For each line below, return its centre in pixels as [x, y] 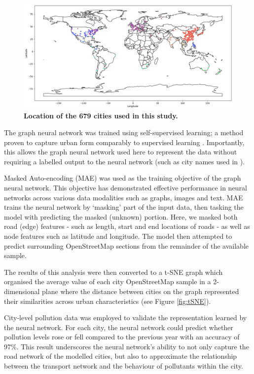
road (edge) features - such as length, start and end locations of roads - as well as [127, 226]
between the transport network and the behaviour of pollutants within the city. [124, 366]
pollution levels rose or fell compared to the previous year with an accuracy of [122, 337]
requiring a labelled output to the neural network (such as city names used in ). [125, 161]
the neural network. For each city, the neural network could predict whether [119, 327]
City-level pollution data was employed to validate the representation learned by [126, 318]
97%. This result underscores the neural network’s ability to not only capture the [127, 346]
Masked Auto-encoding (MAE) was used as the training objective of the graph [123, 178]
